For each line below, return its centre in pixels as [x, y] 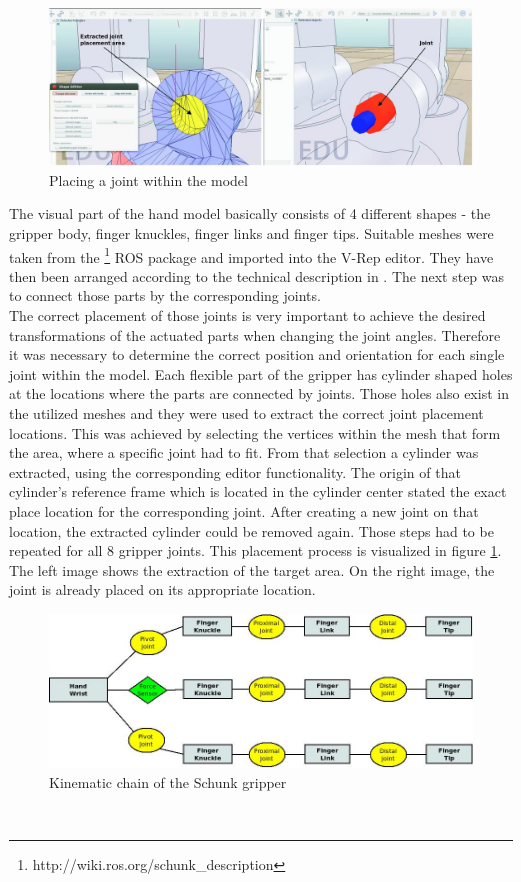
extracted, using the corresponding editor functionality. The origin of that [235, 471]
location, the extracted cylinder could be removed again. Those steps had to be [251, 530]
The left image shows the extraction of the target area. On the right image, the [252, 569]
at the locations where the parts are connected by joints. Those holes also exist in [259, 393]
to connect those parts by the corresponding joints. [165, 295]
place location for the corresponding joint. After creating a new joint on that [244, 510]
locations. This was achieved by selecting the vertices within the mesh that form [255, 432]
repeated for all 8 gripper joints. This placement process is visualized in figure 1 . [255, 550]
